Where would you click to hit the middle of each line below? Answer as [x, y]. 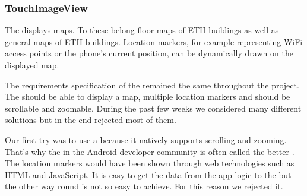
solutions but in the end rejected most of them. [91, 120]
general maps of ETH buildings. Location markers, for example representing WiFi [154, 41]
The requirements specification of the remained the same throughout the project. [152, 85]
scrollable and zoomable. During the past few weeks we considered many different [153, 108]
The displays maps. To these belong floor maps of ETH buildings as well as [142, 30]
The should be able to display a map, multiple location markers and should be [148, 97]
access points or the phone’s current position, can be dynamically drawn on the [149, 53]
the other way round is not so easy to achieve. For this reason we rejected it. [144, 186]
